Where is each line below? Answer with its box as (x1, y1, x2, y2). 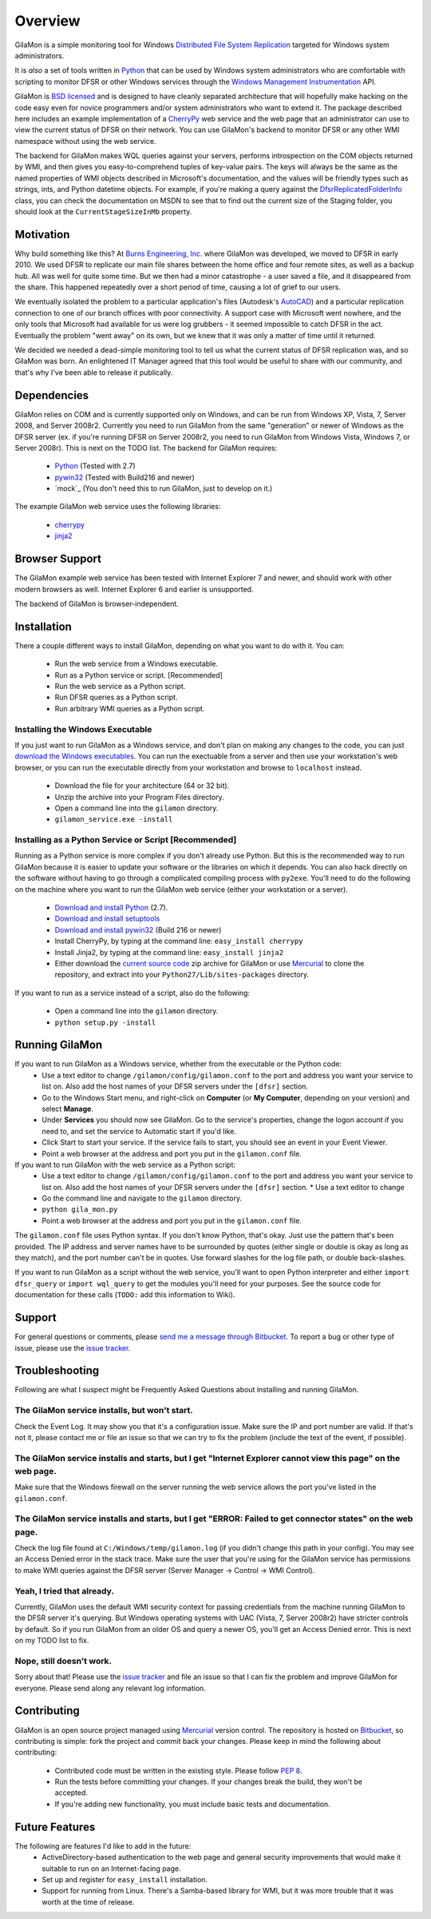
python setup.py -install (54, 1017, 156, 1027)
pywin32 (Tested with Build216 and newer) (54, 472, 195, 482)
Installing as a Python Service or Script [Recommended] (14, 834, 237, 846)
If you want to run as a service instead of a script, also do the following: (14, 988, 251, 997)
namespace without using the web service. (14, 136, 156, 145)
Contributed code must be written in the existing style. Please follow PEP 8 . (54, 1766, 302, 1775)
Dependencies (14, 388, 89, 402)
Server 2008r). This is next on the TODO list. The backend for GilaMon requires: (14, 443, 278, 452)
